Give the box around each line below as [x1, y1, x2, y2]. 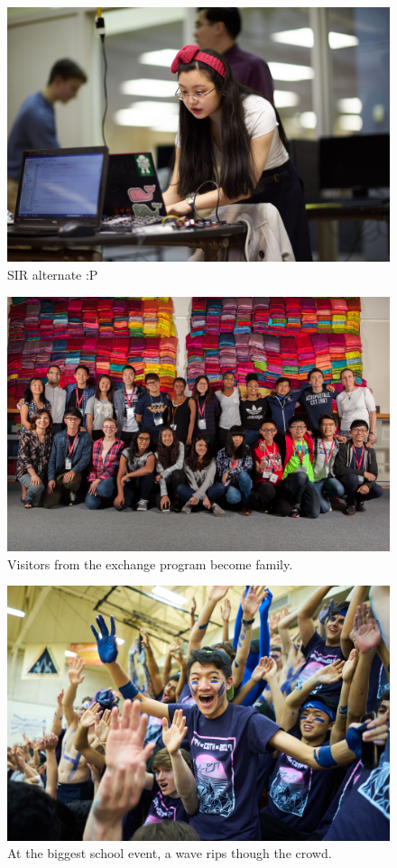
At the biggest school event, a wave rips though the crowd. [7, 844, 332, 863]
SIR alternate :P [7, 264, 98, 283]
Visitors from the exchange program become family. [7, 554, 293, 573]
